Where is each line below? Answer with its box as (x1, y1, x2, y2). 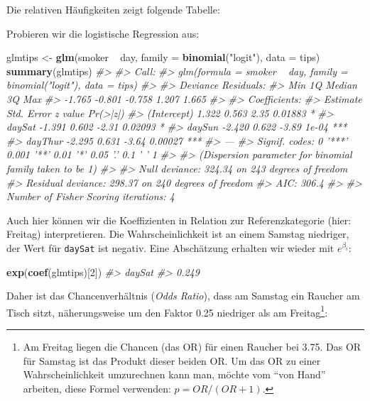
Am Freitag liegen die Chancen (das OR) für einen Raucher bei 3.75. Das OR (23, 339, 361, 353)
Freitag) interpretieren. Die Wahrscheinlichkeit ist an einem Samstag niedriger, (6, 226, 349, 241)
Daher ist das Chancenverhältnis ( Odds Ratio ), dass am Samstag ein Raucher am (6, 288, 360, 303)
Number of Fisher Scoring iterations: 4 (6, 189, 175, 204)
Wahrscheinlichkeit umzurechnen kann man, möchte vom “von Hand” (23, 367, 326, 382)
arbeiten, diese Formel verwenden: (23, 380, 171, 395)
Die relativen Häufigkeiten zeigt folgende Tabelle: (6, 2, 220, 16)
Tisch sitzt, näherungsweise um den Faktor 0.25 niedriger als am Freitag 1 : (6, 302, 328, 319)
